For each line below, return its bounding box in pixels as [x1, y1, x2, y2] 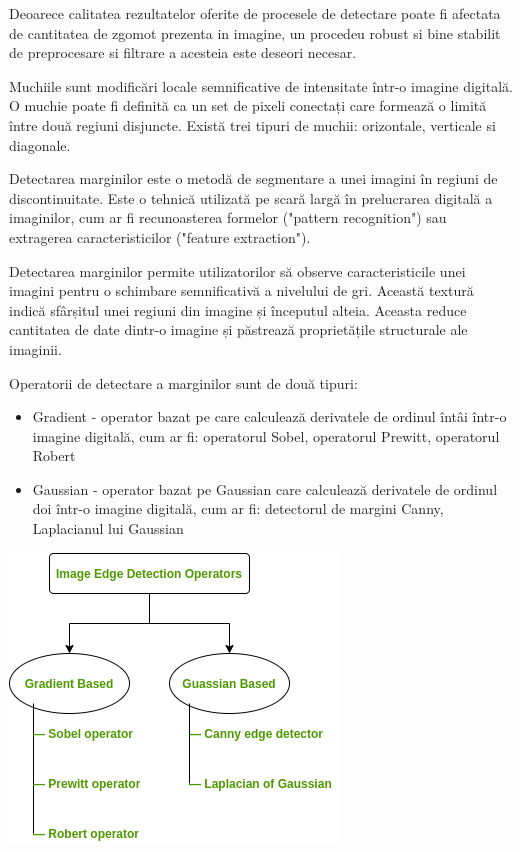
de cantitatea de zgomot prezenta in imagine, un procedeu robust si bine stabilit [9, 22, 501, 43]
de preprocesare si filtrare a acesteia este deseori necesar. [9, 42, 357, 63]
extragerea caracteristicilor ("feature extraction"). [9, 226, 311, 247]
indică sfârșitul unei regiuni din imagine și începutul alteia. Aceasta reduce [9, 299, 467, 320]
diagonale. [9, 134, 71, 155]
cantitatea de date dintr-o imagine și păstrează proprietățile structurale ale [9, 319, 468, 340]
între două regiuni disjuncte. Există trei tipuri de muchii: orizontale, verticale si [9, 114, 496, 135]
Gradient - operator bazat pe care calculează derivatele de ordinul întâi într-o [32, 406, 507, 427]
